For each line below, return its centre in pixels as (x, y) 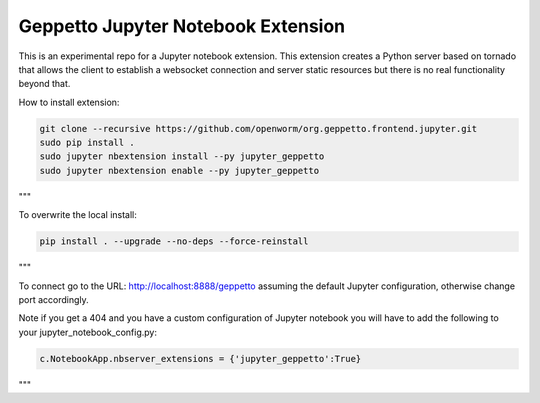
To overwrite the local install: (77, 215)
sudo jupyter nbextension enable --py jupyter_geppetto (179, 170)
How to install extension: (69, 102)
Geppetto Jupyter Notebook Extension (182, 26)
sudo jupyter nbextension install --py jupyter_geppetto (182, 156)
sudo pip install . (87, 143)
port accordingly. (53, 299)
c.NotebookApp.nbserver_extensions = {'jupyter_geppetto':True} (200, 358)
